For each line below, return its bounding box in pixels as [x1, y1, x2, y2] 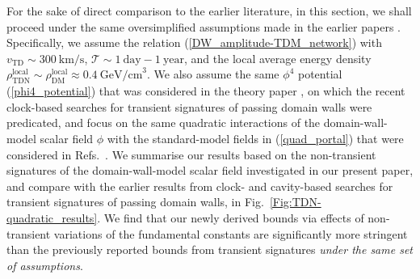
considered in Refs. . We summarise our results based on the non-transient [6, 146, 376, 163]
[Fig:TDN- [269, 193, 321, 210]
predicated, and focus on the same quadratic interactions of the [6, 114, 321, 131]
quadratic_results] [6, 209, 98, 226]
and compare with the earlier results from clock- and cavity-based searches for [6, 177, 393, 194]
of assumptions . [6, 256, 83, 273]
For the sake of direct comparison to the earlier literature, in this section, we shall [6, 2, 412, 19]
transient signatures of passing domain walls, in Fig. [6, 193, 264, 210]
